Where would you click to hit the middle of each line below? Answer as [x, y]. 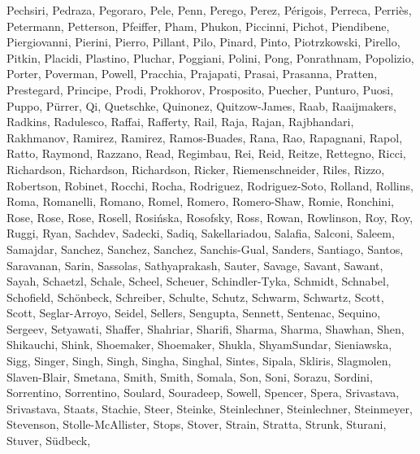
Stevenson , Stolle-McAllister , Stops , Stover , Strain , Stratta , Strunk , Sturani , [197, 424]
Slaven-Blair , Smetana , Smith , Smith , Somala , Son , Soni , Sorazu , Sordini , [190, 376]
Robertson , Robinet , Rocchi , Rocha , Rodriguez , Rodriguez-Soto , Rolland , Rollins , [210, 185]
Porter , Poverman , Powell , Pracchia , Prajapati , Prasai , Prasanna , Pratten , [192, 74]
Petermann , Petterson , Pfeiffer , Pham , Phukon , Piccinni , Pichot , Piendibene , [198, 26]
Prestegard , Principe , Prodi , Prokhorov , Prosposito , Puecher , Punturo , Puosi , [200, 89]
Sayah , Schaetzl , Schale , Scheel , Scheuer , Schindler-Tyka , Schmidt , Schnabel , [198, 281]
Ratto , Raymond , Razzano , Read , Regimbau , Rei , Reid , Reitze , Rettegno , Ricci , [206, 153]
